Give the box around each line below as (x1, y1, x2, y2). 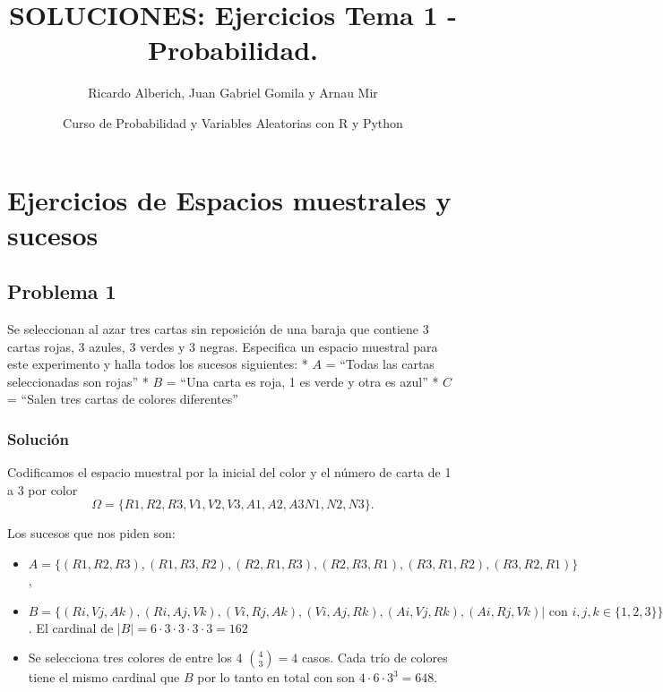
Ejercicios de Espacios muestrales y (7, 181, 452, 218)
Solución (7, 427, 69, 449)
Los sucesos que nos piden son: (7, 524, 176, 542)
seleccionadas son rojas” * (7, 372, 149, 390)
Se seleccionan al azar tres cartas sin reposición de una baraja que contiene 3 (7, 320, 429, 338)
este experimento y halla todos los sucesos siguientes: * (7, 355, 308, 373)
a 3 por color (7, 480, 78, 499)
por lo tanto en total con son (197, 668, 356, 687)
